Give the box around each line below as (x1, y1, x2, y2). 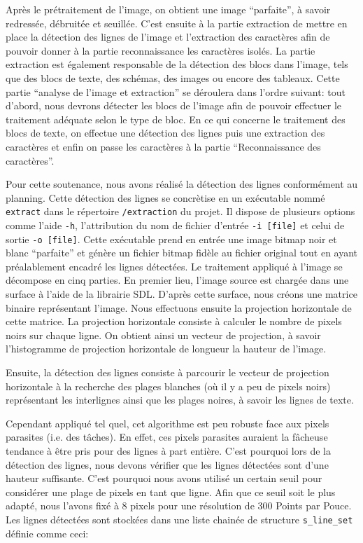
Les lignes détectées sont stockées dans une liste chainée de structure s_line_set (6, 511, 353, 526)
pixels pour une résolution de (130, 498, 255, 513)
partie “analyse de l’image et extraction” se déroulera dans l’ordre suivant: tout (6, 84, 346, 99)
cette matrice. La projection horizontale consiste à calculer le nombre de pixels (6, 314, 342, 329)
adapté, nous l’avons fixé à (6, 498, 119, 513)
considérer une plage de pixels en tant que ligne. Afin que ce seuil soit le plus (6, 484, 336, 499)
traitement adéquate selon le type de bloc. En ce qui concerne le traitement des (6, 111, 346, 126)
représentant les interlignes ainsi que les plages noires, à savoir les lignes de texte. (6, 392, 354, 407)
